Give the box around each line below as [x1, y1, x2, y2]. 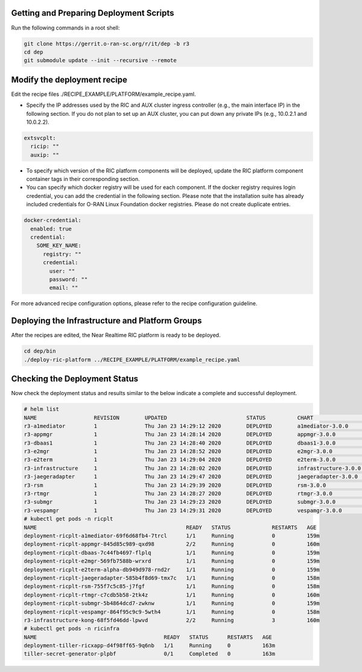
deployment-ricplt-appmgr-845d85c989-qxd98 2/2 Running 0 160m [24, 540, 320, 548]
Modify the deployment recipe [11, 74, 128, 84]
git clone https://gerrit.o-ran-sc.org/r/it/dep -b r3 [24, 40, 189, 47]
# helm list [24, 406, 60, 413]
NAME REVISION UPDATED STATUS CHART [24, 414, 314, 421]
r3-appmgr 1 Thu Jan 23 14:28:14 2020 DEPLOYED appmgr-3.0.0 [24, 431, 336, 438]
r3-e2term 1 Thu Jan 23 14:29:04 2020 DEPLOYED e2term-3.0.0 [24, 456, 336, 463]
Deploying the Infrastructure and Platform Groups [11, 315, 202, 326]
